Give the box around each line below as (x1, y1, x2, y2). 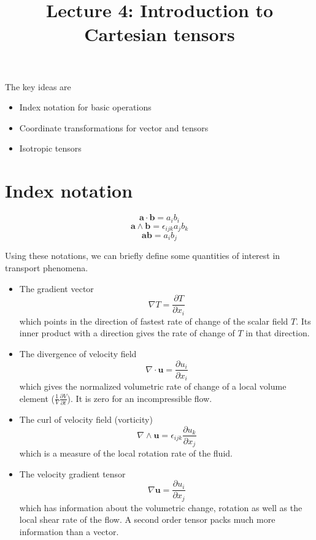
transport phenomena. (5, 261, 88, 274)
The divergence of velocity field (19, 347, 137, 360)
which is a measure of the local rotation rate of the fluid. (19, 447, 233, 460)
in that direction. (245, 326, 310, 339)
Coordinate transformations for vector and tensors (19, 121, 209, 134)
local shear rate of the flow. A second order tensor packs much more (19, 513, 276, 526)
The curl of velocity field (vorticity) (19, 412, 153, 425)
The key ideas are (5, 80, 71, 93)
